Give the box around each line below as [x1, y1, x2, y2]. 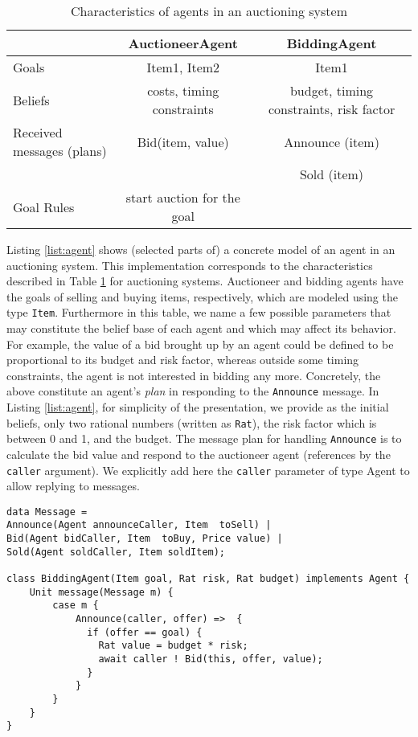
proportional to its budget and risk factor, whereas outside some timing [6, 351, 359, 368]
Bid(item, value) [137, 132, 229, 151]
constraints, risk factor [268, 100, 395, 118]
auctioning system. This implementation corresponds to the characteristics [6, 256, 373, 273]
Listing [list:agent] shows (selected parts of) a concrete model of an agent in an [6, 241, 395, 257]
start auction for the [125, 188, 240, 207]
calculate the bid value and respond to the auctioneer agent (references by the [6, 445, 391, 462]
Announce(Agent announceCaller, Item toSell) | [6, 519, 272, 531]
